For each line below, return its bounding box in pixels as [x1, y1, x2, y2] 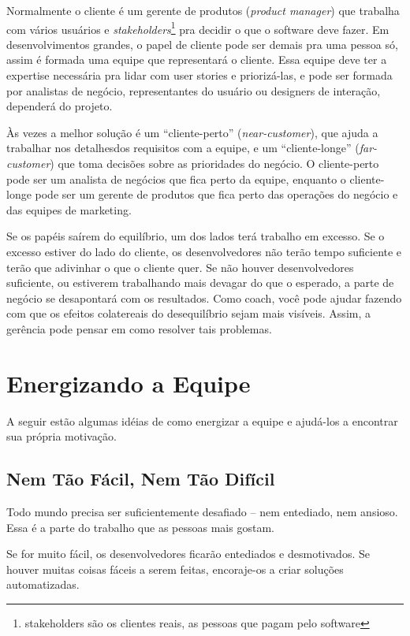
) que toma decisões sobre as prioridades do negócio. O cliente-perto [50, 155, 379, 171]
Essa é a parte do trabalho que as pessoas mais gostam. [6, 519, 274, 535]
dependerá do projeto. [6, 98, 113, 114]
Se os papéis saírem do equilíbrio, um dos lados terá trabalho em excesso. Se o [6, 228, 385, 244]
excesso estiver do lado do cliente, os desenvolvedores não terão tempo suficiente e [6, 243, 402, 259]
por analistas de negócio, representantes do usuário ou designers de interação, [6, 82, 381, 99]
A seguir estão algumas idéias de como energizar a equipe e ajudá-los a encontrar [6, 412, 398, 429]
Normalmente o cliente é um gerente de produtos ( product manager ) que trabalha [6, 2, 400, 18]
